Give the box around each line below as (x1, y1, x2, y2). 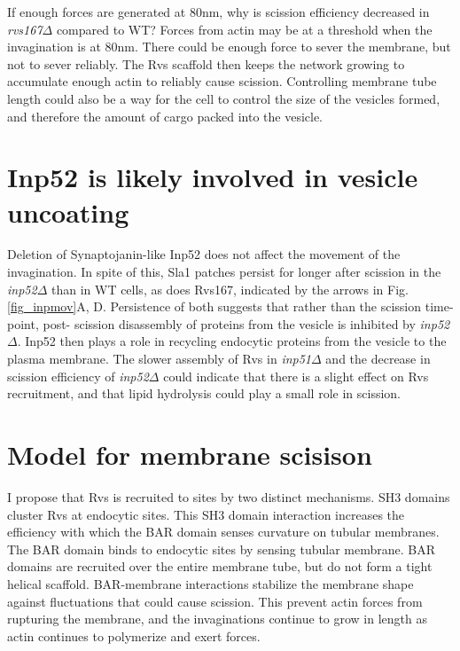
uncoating (7, 193, 129, 230)
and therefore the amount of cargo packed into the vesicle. (7, 106, 324, 125)
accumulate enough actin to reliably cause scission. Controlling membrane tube (7, 72, 437, 90)
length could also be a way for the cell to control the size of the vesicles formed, (7, 89, 441, 107)
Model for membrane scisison (7, 436, 372, 472)
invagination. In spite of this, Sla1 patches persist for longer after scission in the (7, 263, 441, 281)
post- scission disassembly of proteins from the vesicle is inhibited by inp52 (43, 314, 450, 333)
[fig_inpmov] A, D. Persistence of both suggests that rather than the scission (7, 297, 422, 316)
